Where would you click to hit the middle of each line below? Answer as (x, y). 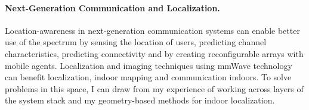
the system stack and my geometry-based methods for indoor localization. (140, 100)
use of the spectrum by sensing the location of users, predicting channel (136, 42)
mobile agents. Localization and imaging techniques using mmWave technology (149, 65)
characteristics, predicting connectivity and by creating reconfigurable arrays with (154, 53)
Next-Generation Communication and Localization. (112, 7)
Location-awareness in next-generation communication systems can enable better (152, 30)
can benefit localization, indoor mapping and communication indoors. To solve (148, 77)
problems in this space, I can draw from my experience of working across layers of (154, 88)
